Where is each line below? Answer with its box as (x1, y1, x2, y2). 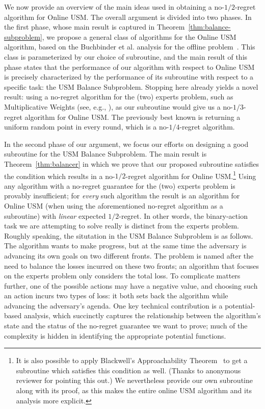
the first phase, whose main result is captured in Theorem (4, 21, 185, 32)
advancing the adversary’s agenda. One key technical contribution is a (4, 300, 223, 311)
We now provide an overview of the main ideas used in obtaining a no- (4, 2, 224, 12)
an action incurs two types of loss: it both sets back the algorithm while (4, 290, 228, 301)
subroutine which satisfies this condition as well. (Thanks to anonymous (16, 365, 241, 375)
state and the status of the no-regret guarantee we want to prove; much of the (4, 320, 248, 331)
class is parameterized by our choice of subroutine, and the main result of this (4, 51, 248, 62)
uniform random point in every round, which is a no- (4, 121, 169, 132)
